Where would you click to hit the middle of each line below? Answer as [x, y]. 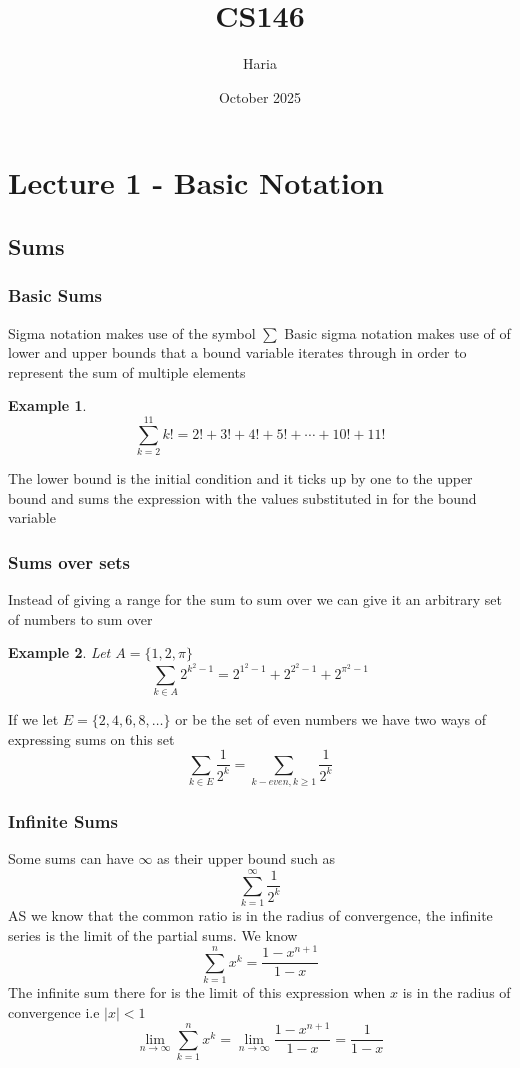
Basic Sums [55, 295]
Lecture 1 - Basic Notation [196, 182]
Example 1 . [47, 405]
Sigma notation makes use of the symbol [132, 332]
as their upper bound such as [246, 858]
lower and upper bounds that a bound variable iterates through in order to [237, 352]
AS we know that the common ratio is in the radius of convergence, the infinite [250, 915]
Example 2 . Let [59, 652]
